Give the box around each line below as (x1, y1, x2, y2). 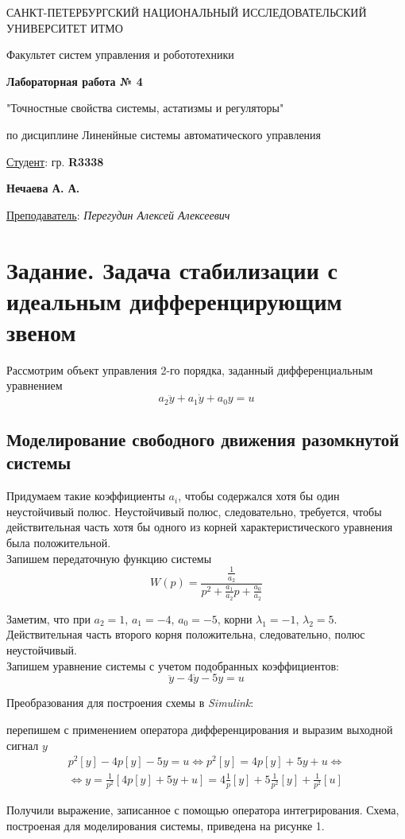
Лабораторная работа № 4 (6, 72, 143, 89)
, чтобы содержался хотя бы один (178, 487, 340, 504)
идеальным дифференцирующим (6, 284, 342, 317)
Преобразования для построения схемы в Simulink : (6, 694, 254, 711)
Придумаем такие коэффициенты (6, 487, 165, 504)
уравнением (6, 377, 63, 394)
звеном (6, 315, 76, 348)
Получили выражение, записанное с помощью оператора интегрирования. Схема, (6, 802, 399, 818)
